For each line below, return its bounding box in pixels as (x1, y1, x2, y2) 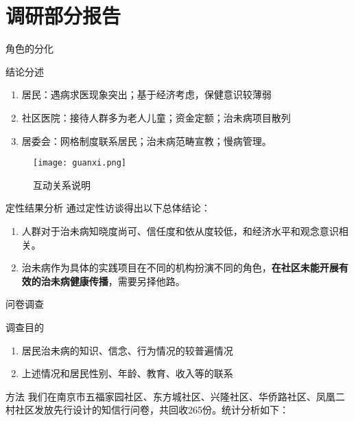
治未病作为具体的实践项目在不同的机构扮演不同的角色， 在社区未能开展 (21, 260, 339, 275)
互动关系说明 (33, 177, 91, 192)
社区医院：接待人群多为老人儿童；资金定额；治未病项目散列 (21, 110, 291, 124)
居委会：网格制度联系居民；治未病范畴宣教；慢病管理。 (21, 133, 272, 148)
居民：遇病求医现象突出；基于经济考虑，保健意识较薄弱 (21, 87, 272, 102)
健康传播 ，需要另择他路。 (69, 273, 185, 288)
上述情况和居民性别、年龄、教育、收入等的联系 (21, 366, 233, 380)
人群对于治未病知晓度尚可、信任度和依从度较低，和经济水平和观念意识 (21, 223, 339, 238)
